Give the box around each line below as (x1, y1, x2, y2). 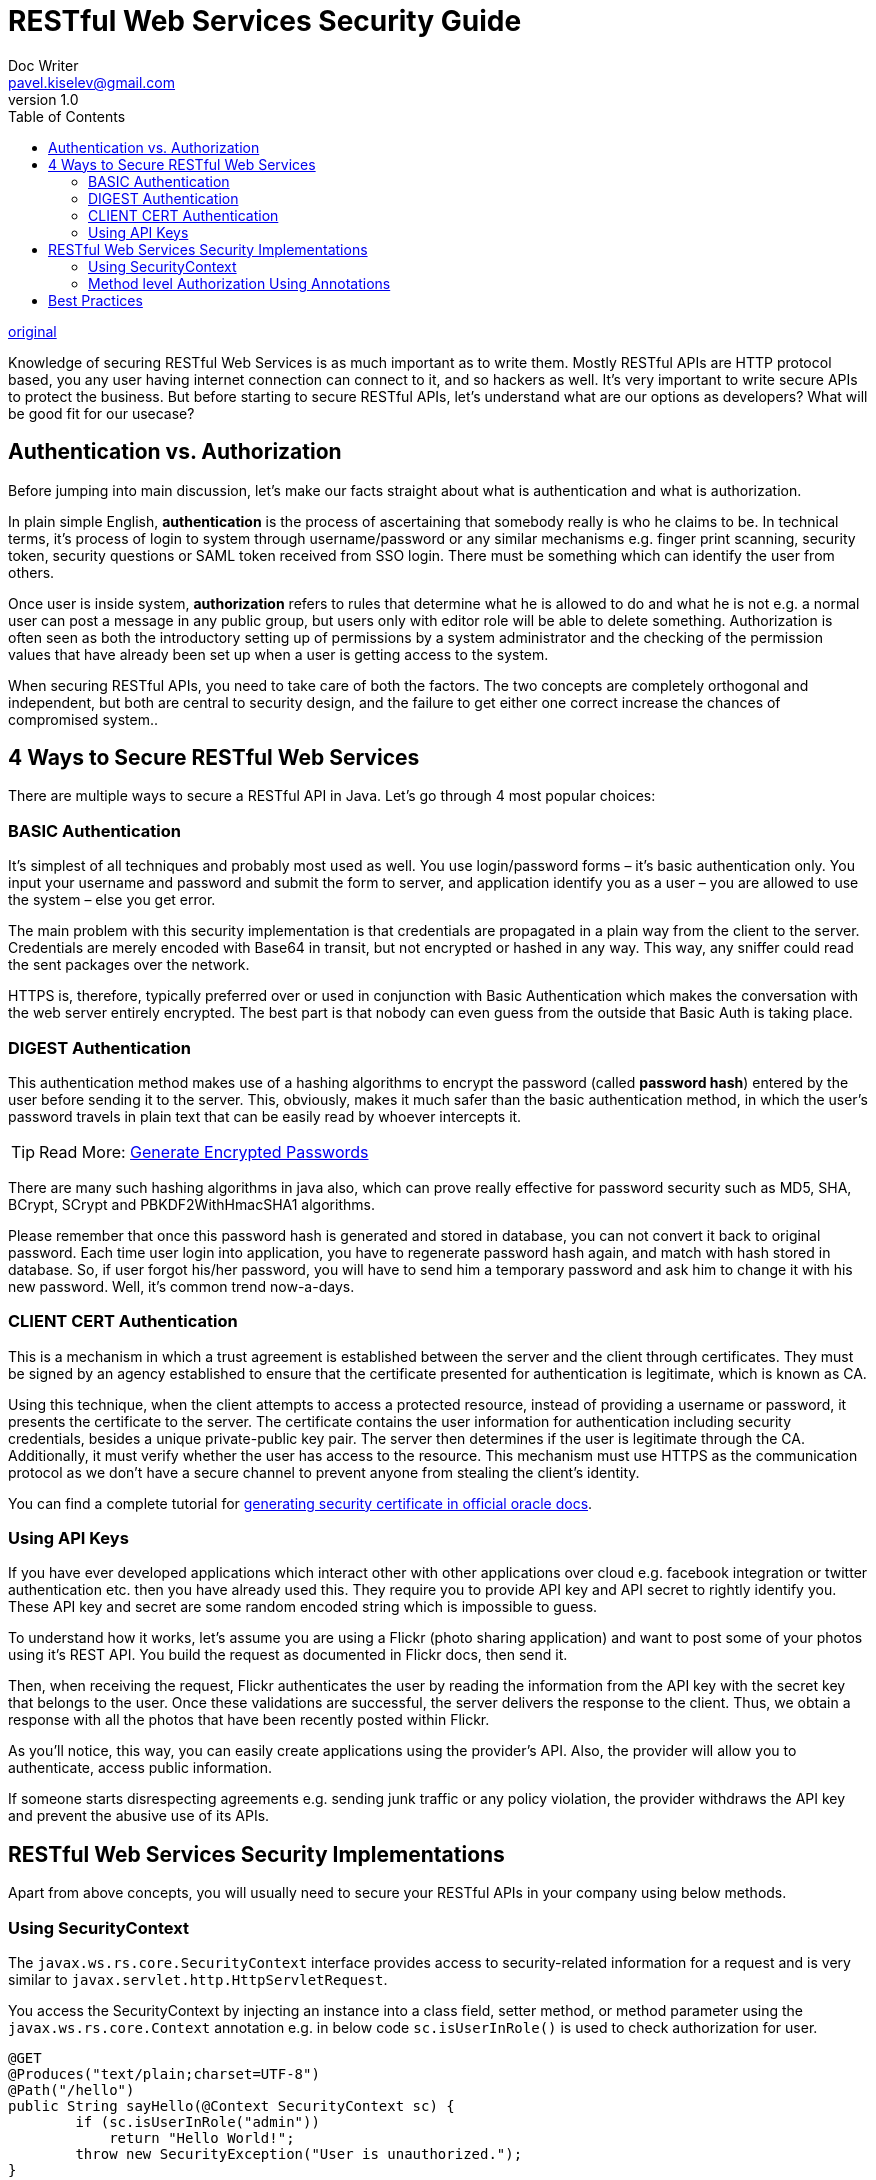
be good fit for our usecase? (8, 404, 195, 422)
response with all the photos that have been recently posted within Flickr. (8, 1711, 490, 1729)
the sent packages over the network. (8, 956, 250, 974)
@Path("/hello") (8, 2082, 135, 2099)
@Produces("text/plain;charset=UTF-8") (8, 2066, 320, 2083)
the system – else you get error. (8, 891, 216, 909)
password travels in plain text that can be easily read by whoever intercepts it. (8, 1107, 522, 1125)
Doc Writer (8, 56, 79, 74)
